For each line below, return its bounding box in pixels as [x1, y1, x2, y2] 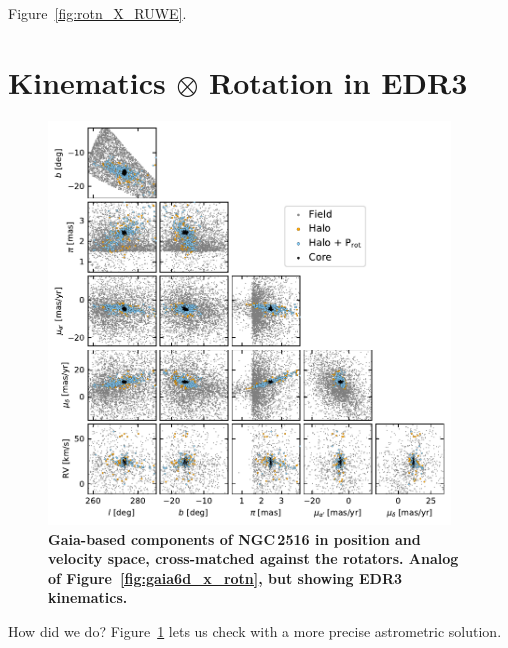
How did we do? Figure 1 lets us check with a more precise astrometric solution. [8, 620, 502, 641]
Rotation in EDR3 [209, 61, 468, 102]
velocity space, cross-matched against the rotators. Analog [48, 548, 459, 569]
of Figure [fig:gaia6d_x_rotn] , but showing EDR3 [48, 567, 403, 588]
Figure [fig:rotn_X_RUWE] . [8, 3, 187, 23]
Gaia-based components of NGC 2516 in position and [48, 528, 421, 549]
